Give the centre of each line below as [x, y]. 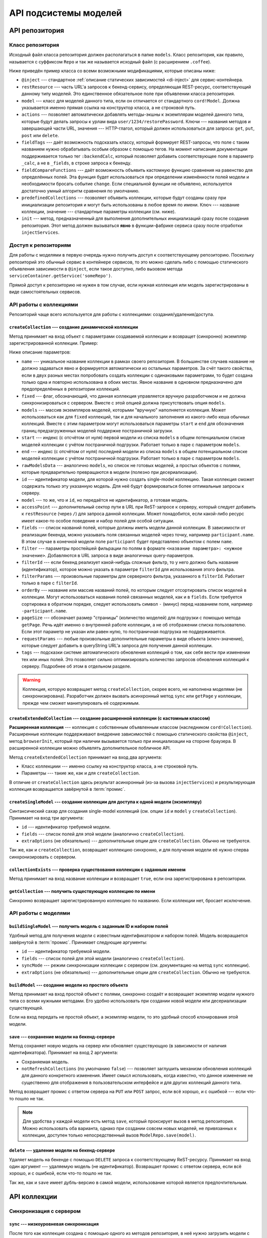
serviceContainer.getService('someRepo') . [61, 276]
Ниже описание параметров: [40, 352]
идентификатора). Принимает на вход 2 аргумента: [64, 1053]
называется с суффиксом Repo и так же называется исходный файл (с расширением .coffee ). [110, 61]
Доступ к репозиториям [40, 245]
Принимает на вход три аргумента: [46, 818]
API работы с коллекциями [44, 305]
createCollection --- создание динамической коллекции [74, 327]
